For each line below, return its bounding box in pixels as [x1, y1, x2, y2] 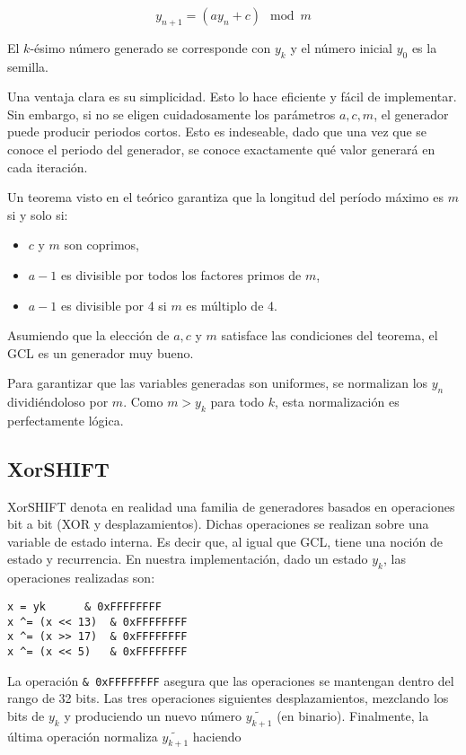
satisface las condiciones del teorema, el [221, 326, 438, 345]
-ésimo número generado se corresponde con [30, 38, 271, 57]
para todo [210, 392, 265, 411]
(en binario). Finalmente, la [277, 706, 429, 724]
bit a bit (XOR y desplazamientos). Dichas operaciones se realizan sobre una [7, 514, 429, 533]
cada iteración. [7, 157, 88, 176]
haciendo [192, 726, 242, 745]
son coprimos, [64, 235, 139, 254]
